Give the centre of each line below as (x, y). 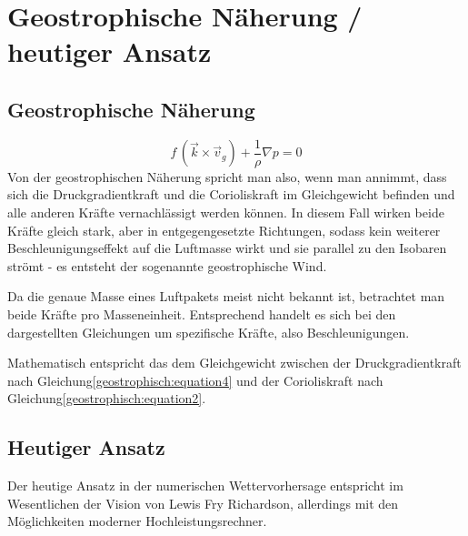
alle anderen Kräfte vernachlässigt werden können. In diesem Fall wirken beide (226, 212)
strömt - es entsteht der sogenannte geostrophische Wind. (167, 265)
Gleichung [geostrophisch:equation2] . (107, 398)
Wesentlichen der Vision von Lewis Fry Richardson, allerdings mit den (203, 503)
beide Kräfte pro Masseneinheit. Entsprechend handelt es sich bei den (202, 314)
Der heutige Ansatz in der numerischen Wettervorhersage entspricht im (205, 485)
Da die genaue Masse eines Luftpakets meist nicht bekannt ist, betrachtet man (226, 296)
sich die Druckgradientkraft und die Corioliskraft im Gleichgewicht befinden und (231, 194)
